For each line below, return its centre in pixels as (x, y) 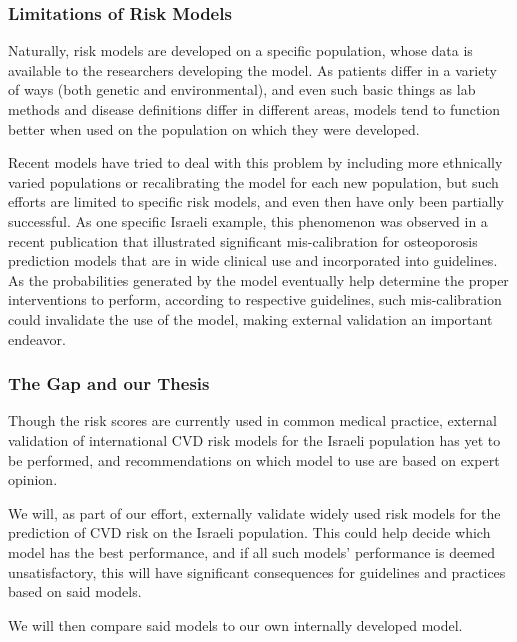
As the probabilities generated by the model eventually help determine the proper (258, 279)
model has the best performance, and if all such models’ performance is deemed (252, 551)
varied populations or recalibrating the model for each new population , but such (253, 181)
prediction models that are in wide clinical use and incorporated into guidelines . (253, 260)
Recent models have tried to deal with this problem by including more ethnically (255, 162)
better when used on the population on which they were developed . (214, 128)
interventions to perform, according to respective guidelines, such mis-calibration (255, 299)
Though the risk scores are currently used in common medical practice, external (252, 420)
